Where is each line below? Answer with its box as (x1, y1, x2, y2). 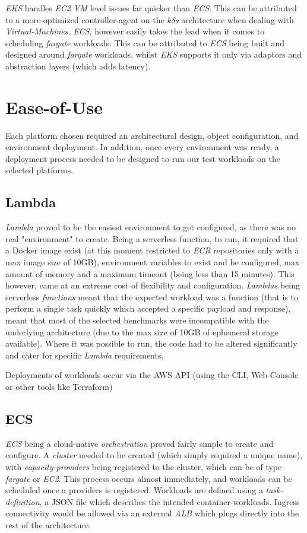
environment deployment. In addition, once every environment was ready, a (5, 141, 279, 153)
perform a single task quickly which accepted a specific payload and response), (5, 302, 291, 315)
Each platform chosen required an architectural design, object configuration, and (5, 129, 299, 141)
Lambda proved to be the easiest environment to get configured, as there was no (5, 221, 296, 233)
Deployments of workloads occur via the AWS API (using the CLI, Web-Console (5, 369, 299, 381)
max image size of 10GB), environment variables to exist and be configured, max (5, 256, 300, 268)
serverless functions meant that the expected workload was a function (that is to (5, 290, 299, 303)
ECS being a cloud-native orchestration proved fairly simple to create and (5, 437, 274, 449)
